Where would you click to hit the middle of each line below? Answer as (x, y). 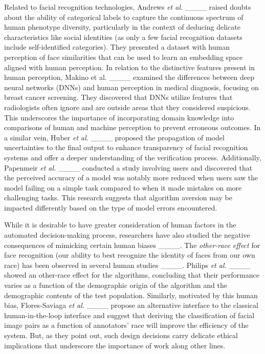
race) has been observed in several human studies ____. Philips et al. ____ (127, 265)
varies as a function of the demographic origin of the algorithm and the (116, 285)
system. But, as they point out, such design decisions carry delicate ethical (121, 335)
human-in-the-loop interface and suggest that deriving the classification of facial (129, 315)
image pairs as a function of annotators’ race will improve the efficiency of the (126, 325)
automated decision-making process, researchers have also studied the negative (127, 235)
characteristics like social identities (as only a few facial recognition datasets (123, 37)
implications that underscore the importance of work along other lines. (115, 345)
